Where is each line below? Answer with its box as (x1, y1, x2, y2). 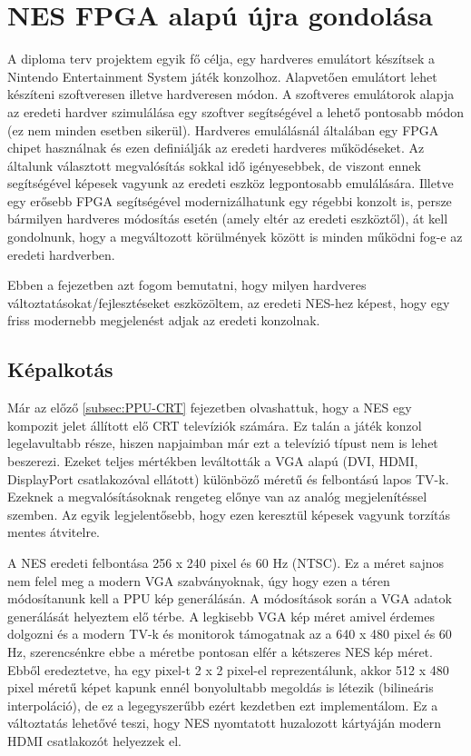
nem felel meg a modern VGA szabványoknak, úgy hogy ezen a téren (7, 571, 390, 590)
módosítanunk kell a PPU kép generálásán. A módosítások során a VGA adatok (7, 589, 452, 608)
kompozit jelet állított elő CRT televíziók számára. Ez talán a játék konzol (7, 415, 422, 434)
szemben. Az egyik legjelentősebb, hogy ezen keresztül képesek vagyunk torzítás (7, 504, 451, 523)
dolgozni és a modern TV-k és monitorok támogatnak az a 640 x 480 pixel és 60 (7, 624, 452, 643)
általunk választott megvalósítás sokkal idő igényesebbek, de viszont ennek (7, 155, 421, 174)
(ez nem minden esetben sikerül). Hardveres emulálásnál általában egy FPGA (7, 120, 439, 139)
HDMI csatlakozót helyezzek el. (7, 731, 182, 750)
